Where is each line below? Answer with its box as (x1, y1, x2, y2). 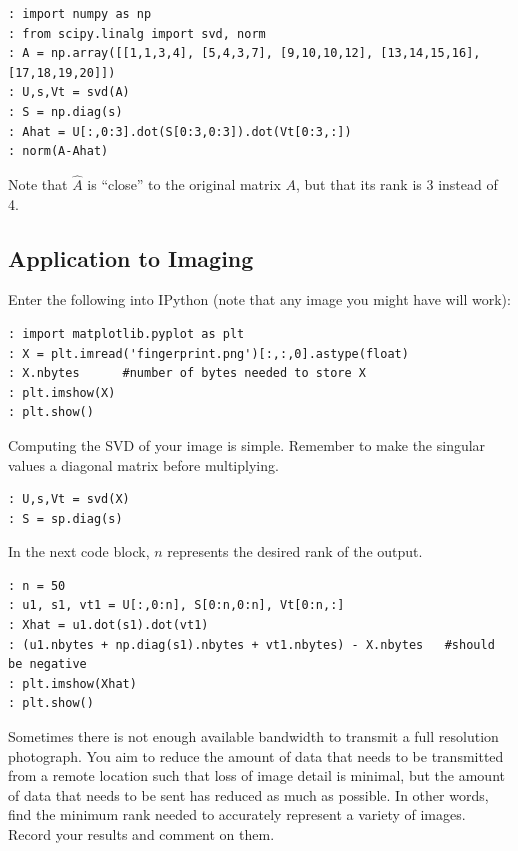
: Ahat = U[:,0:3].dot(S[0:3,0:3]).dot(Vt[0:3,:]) (8, 124, 352, 139)
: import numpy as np (8, 7, 152, 21)
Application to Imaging (8, 242, 254, 273)
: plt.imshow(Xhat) (8, 676, 137, 691)
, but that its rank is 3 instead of (296, 173, 498, 194)
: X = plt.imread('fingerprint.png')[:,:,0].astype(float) (8, 346, 409, 361)
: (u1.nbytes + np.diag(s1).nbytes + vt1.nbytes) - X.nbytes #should (8, 637, 495, 652)
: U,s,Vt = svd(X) (8, 492, 130, 507)
